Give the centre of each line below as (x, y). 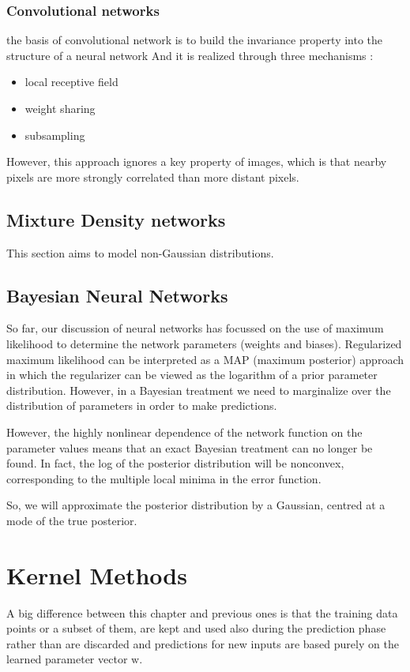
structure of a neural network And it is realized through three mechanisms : (190, 55)
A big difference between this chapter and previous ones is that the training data (202, 612)
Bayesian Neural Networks (117, 295)
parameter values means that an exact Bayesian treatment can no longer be (190, 447)
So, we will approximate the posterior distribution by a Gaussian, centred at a (196, 505)
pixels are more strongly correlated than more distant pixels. (153, 176)
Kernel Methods (97, 574)
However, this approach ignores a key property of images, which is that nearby (197, 161)
